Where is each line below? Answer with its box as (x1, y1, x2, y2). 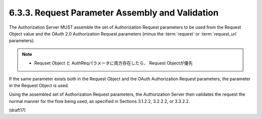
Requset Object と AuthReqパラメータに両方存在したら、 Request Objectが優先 (34, 60, 193, 66)
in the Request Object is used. (9, 83, 69, 88)
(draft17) (9, 107, 26, 113)
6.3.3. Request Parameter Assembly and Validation (9, 7, 219, 18)
